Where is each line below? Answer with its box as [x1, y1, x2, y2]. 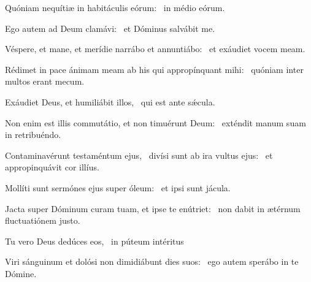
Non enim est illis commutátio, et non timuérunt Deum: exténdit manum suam [5, 116, 306, 129]
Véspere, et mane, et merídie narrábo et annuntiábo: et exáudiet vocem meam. [5, 42, 305, 55]
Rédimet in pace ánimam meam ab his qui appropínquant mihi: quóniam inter [5, 63, 304, 75]
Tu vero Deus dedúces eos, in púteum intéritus [5, 234, 184, 247]
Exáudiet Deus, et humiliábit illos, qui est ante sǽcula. [5, 95, 215, 108]
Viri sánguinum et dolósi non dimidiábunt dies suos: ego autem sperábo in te [5, 255, 299, 268]
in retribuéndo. [5, 128, 61, 141]
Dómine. [5, 267, 37, 280]
